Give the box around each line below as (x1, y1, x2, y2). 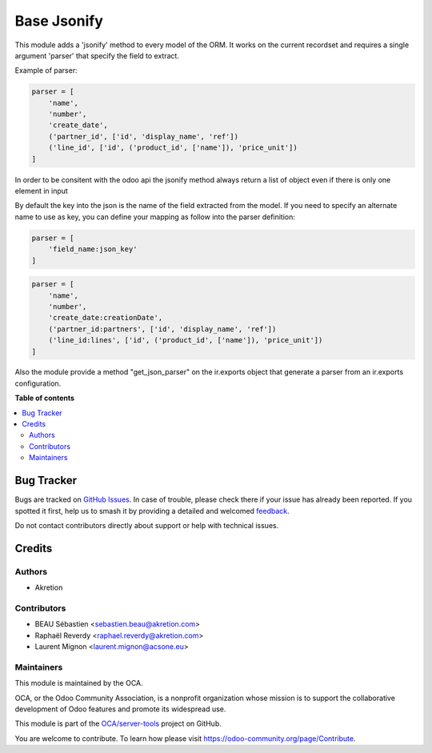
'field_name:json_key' (48, 245, 138, 254)
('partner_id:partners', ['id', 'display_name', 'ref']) (48, 324, 277, 334)
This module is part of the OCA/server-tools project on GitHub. (14, 719, 222, 728)
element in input (14, 186, 68, 196)
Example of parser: (14, 66, 78, 75)
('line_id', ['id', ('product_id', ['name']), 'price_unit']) (48, 143, 298, 152)
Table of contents (14, 393, 75, 403)
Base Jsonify (14, 12, 104, 30)
